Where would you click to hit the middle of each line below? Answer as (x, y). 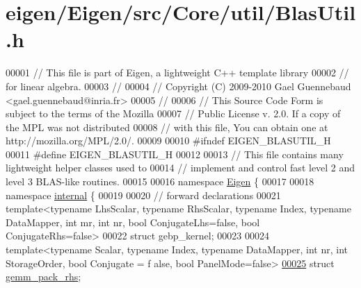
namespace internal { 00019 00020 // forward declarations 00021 (143, 195)
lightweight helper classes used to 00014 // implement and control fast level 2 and (180, 168)
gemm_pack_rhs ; (43, 277)
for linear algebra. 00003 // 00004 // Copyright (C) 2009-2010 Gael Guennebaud (178, 86)
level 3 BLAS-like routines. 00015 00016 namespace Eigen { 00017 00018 (160, 181)
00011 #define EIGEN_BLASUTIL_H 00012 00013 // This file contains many (175, 154)
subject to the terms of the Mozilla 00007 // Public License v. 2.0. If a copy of (173, 113)
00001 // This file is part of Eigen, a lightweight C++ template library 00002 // (177, 73)
